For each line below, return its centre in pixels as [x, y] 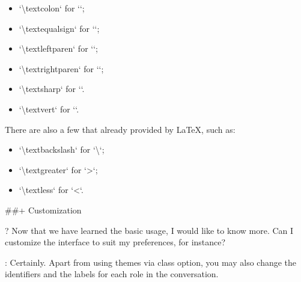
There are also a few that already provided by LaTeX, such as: [120, 129]
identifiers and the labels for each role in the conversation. [112, 274]
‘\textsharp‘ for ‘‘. [52, 89]
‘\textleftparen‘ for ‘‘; [58, 48]
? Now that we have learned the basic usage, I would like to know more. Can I [149, 230]
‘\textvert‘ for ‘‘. [49, 109]
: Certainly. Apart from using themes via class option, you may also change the [151, 262]
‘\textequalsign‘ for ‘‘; [59, 28]
